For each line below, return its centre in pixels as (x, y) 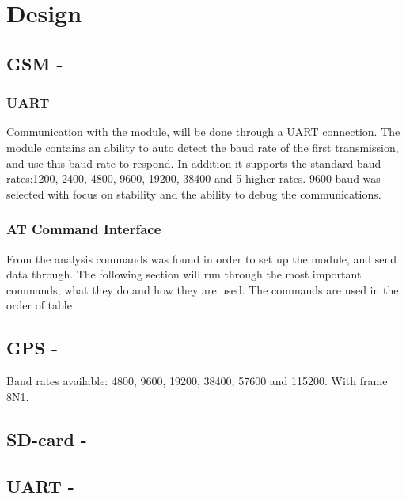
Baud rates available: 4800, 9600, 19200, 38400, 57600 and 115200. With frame (197, 381)
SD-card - (47, 439)
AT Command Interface (84, 229)
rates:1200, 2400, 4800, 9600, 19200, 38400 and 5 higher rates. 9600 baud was (194, 178)
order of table (39, 305)
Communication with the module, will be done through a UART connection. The (203, 132)
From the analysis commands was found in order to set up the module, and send (202, 258)
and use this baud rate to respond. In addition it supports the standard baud (194, 163)
